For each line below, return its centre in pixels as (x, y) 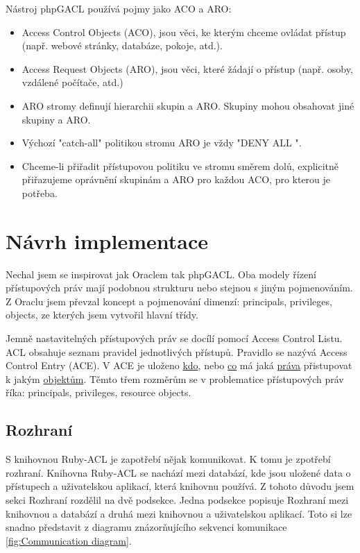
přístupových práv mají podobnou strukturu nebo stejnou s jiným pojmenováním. (179, 288)
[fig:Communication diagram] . (69, 540)
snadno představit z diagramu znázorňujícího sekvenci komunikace (146, 527)
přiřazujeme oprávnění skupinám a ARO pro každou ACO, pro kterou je (176, 179)
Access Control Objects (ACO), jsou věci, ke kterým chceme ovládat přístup (184, 32)
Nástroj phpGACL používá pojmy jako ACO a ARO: (119, 8)
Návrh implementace (107, 240)
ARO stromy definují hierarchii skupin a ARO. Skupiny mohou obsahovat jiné (188, 105)
